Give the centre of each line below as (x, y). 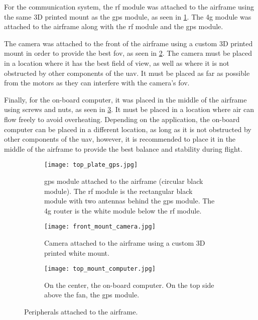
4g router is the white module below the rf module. (123, 210)
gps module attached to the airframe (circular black (124, 181)
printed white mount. (77, 252)
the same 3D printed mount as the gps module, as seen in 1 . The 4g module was (128, 16)
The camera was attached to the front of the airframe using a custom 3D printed (128, 43)
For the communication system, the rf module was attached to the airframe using (129, 7)
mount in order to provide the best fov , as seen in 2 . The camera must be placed (128, 53)
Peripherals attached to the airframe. (81, 312)
